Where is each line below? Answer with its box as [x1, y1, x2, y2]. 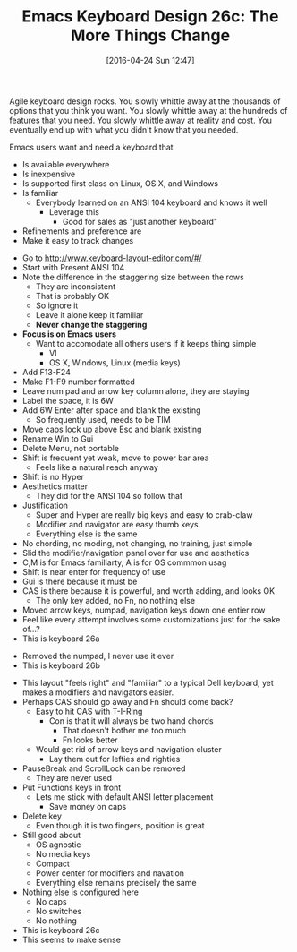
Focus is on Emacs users [21, 329, 117, 339]
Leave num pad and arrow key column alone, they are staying [21, 385, 250, 396]
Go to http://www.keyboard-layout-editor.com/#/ [21, 253, 203, 263]
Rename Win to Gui [21, 433, 94, 444]
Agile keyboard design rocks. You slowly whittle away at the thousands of [9, 96, 281, 107]
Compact [35, 858, 70, 869]
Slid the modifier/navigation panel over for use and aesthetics [21, 547, 250, 558]
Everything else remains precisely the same [35, 877, 197, 888]
